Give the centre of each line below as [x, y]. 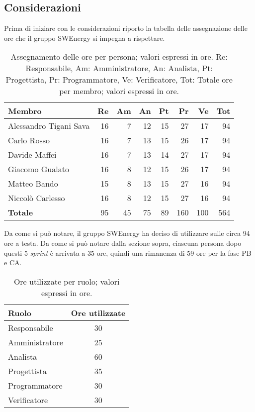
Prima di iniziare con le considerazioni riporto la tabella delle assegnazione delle [126, 28]
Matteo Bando [33, 184]
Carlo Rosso [29, 140]
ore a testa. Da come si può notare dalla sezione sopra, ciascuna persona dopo [123, 243]
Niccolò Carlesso [37, 198]
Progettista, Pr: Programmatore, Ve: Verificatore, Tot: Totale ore [119, 80]
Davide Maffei [32, 155]
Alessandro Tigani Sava [49, 126]
